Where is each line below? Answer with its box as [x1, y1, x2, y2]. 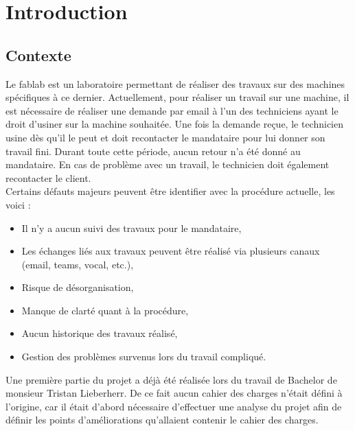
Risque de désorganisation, [21, 280, 134, 294]
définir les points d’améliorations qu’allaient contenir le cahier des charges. [5, 412, 319, 427]
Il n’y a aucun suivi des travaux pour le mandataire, [21, 220, 242, 235]
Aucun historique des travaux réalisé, [21, 326, 178, 340]
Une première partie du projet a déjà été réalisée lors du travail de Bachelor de [5, 372, 337, 386]
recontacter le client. [5, 170, 91, 185]
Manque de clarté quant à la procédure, [21, 303, 189, 317]
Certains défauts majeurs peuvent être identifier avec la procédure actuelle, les [5, 184, 335, 198]
